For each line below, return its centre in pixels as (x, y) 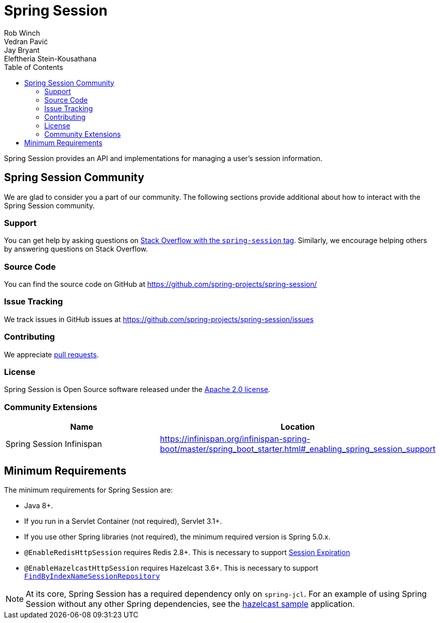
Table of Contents (34, 67)
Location (298, 427)
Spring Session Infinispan (54, 444)
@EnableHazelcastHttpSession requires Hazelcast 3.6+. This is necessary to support (171, 568)
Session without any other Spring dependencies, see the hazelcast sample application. (190, 604)
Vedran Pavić (26, 41)
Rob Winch (22, 33)
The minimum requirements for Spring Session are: (89, 490)
